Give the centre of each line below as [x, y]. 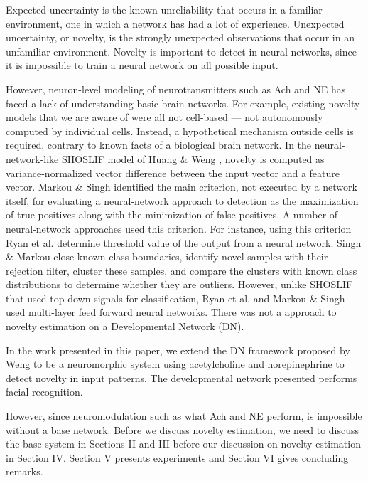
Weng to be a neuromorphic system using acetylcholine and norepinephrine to [175, 364]
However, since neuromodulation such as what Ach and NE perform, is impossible [184, 416]
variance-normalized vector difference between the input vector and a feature [173, 173]
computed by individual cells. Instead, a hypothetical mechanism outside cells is [180, 131]
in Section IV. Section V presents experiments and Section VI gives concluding [177, 457]
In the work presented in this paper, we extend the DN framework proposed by [178, 350]
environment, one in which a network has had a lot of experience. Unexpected [175, 23]
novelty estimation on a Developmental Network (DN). [125, 326]
